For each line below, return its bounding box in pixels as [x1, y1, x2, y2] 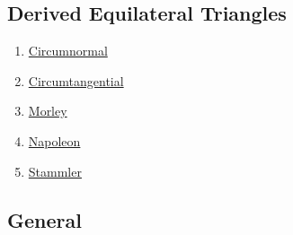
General [7, 205, 82, 233]
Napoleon [28, 131, 81, 150]
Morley [28, 101, 67, 120]
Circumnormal [28, 41, 108, 60]
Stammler [28, 161, 82, 180]
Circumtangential [28, 71, 124, 90]
